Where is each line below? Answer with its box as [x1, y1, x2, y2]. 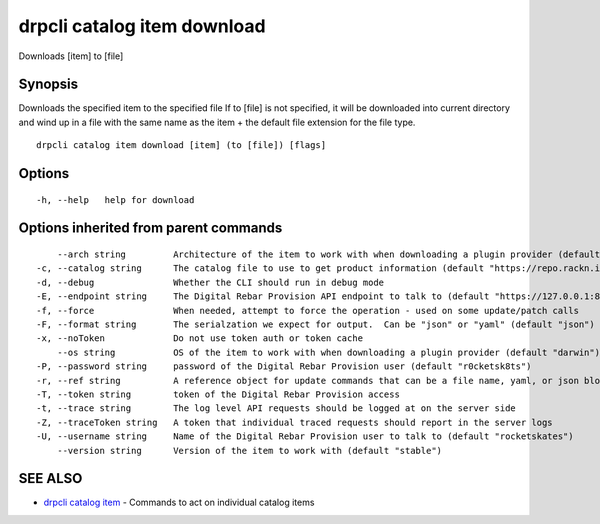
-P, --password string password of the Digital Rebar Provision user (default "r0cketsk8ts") [36, 361, 532, 372]
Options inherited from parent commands [18, 220, 283, 237]
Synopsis [18, 76, 79, 93]
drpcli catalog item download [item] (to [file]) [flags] [36, 140, 327, 151]
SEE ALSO [18, 470, 83, 487]
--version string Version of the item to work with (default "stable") [56, 445, 443, 456]
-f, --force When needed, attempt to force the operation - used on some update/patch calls [36, 305, 580, 316]
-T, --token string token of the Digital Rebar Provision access [36, 388, 400, 400]
